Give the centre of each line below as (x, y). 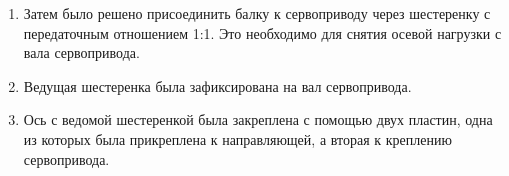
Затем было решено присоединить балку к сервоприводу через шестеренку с (257, 13)
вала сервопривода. (81, 52)
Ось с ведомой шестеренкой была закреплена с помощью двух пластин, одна (258, 119)
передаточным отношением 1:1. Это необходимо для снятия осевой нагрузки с (262, 32)
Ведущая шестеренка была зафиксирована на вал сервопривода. (217, 85)
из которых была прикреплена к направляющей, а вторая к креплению (237, 138)
